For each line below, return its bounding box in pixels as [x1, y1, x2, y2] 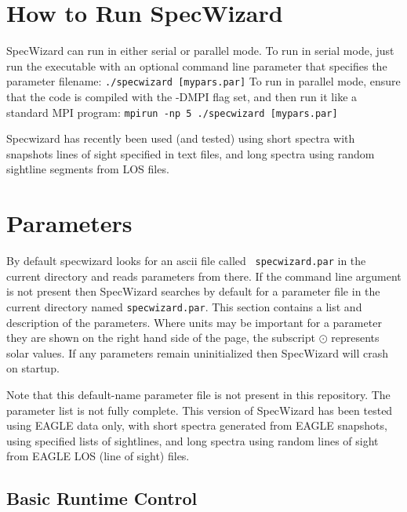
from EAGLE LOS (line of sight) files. [6, 448, 190, 464]
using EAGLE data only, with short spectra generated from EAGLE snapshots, [6, 417, 387, 434]
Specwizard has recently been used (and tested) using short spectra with [6, 130, 355, 147]
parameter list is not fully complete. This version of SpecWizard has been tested [6, 401, 393, 418]
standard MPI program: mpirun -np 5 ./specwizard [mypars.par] [6, 103, 338, 120]
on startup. [6, 360, 60, 376]
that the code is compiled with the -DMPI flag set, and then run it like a [6, 88, 358, 104]
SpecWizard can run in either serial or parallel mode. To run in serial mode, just [6, 42, 394, 59]
